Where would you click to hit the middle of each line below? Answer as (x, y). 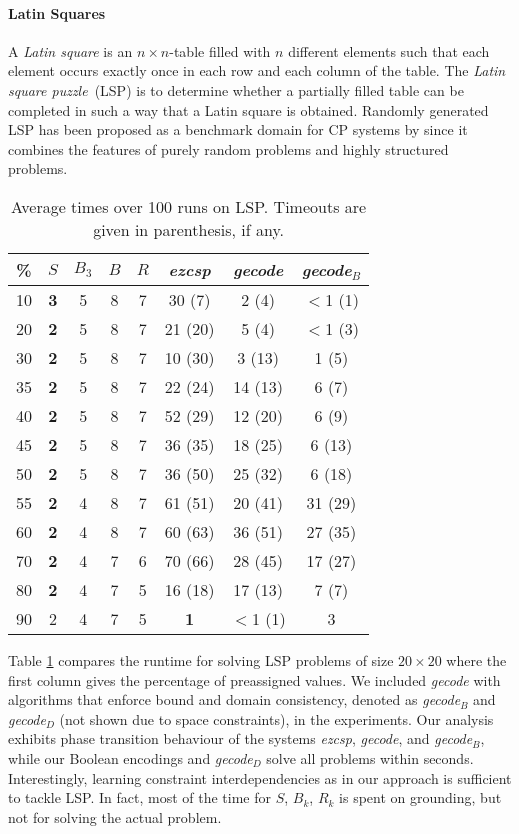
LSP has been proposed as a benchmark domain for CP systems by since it (238, 129)
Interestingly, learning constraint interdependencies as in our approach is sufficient (260, 777)
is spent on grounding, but (420, 797)
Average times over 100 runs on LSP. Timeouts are (189, 206)
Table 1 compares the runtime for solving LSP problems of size (201, 659)
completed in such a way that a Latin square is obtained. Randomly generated (248, 109)
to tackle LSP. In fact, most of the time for (139, 797)
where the (476, 659)
